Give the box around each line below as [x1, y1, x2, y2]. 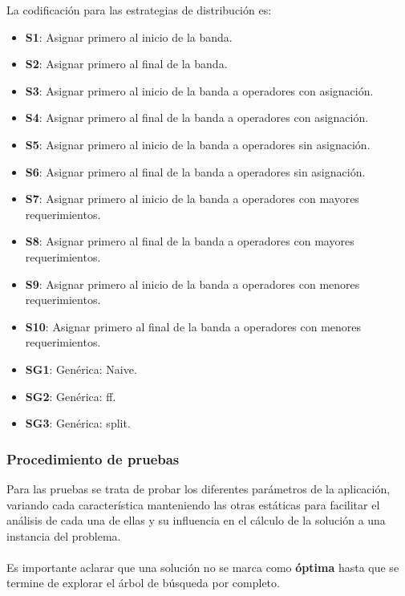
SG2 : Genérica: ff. [25, 387, 116, 404]
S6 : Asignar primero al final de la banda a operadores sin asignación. [25, 163, 366, 180]
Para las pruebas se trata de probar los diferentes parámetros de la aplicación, [6, 480, 391, 497]
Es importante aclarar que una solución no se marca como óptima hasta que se [6, 558, 399, 575]
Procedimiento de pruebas [6, 448, 180, 468]
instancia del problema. [6, 527, 121, 544]
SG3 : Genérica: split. [25, 415, 131, 432]
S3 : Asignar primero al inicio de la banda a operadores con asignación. [25, 82, 374, 99]
